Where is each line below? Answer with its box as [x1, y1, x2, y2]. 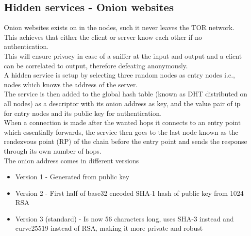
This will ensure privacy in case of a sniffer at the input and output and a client [4, 50, 242, 61]
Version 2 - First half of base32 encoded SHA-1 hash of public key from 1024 [15, 188, 244, 198]
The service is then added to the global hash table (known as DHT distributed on [4, 89, 248, 99]
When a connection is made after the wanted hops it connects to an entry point [4, 117, 241, 127]
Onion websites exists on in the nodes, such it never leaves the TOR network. [4, 22, 234, 32]
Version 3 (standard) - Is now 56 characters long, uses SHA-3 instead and [15, 213, 234, 223]
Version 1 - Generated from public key [15, 172, 130, 182]
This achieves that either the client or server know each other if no [4, 31, 202, 42]
